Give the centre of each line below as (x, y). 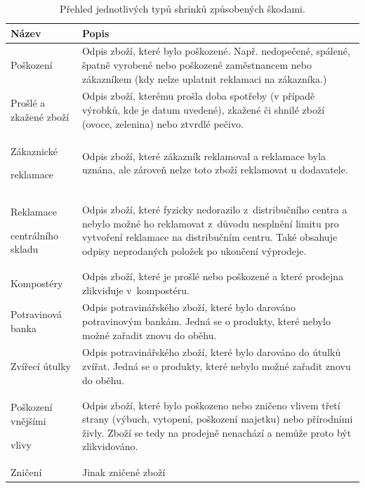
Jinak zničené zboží (124, 471)
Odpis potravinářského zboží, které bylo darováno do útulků (211, 352)
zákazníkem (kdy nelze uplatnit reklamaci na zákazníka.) (204, 78)
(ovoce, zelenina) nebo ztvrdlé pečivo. (162, 123)
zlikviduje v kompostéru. (135, 290)
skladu (25, 249)
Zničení (26, 471)
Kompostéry (37, 283)
